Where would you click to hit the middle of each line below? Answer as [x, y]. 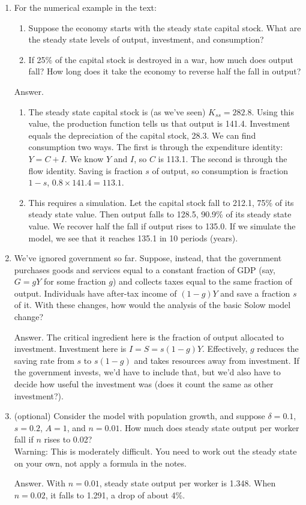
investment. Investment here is [70, 349]
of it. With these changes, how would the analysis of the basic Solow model [152, 305]
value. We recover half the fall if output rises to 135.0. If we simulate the [162, 225]
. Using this [273, 111]
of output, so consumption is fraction [220, 170]
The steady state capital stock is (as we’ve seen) [117, 111]
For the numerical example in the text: [85, 7]
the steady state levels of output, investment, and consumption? [146, 39]
